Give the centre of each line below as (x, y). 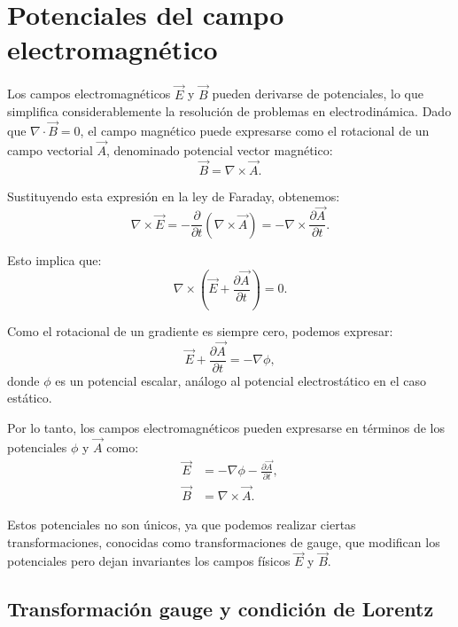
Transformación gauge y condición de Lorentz (221, 609)
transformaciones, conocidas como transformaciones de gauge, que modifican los (224, 541)
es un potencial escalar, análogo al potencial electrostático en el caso (241, 380)
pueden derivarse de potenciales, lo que (318, 94)
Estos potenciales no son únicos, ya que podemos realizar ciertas (182, 525)
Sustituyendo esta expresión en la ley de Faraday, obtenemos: (174, 196)
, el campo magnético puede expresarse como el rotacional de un (255, 130)
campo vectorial (50, 149)
